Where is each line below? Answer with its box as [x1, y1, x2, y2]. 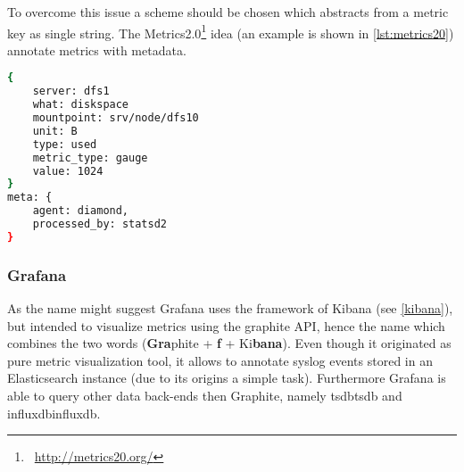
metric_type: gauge [32, 151, 148, 164]
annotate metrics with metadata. [7, 40, 186, 59]
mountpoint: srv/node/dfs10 [32, 112, 199, 125]
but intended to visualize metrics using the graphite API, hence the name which [7, 316, 445, 335]
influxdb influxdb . [7, 403, 101, 422]
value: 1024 [32, 164, 104, 178]
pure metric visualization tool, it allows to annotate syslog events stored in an [7, 351, 433, 369]
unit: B [32, 124, 78, 137]
